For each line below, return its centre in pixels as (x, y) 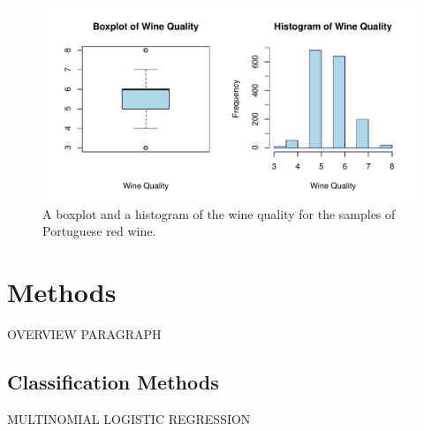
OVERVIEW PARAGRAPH (84, 334)
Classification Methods (113, 382)
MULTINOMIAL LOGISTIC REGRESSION (129, 418)
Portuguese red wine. (99, 231)
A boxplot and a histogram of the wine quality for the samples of (219, 213)
